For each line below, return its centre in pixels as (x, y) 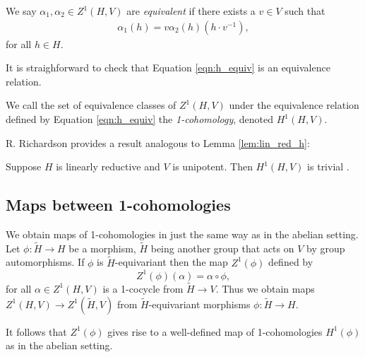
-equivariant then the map (171, 262)
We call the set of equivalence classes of (91, 105)
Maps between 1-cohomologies (118, 205)
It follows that (36, 331)
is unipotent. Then (213, 166)
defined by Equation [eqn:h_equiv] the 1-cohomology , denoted (140, 119)
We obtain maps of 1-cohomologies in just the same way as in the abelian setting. (182, 234)
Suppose (24, 166)
